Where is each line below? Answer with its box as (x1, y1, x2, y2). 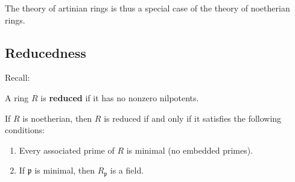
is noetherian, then (22, 111, 92, 124)
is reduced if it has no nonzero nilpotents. (40, 91, 199, 104)
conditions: (5, 124, 45, 136)
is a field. (110, 164, 144, 177)
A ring (5, 91, 29, 104)
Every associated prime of (19, 143, 115, 156)
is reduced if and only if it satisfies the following (104, 111, 282, 124)
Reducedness (5, 43, 86, 61)
